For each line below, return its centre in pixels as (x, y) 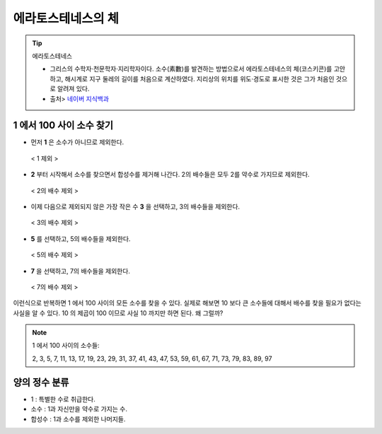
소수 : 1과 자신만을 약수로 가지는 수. (79, 409)
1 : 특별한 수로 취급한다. (63, 399)
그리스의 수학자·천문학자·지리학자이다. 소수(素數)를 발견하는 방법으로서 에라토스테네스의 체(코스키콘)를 (191, 69)
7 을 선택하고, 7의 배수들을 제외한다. (81, 271)
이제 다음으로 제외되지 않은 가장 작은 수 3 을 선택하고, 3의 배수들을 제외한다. (135, 206)
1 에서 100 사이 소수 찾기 (63, 125)
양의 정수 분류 (41, 382)
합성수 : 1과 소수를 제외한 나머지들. (78, 419)
